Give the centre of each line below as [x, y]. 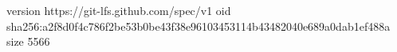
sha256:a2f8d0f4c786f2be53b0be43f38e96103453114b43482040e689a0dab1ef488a [198, 26]
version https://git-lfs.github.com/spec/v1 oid [119, 10]
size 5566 [28, 41]
